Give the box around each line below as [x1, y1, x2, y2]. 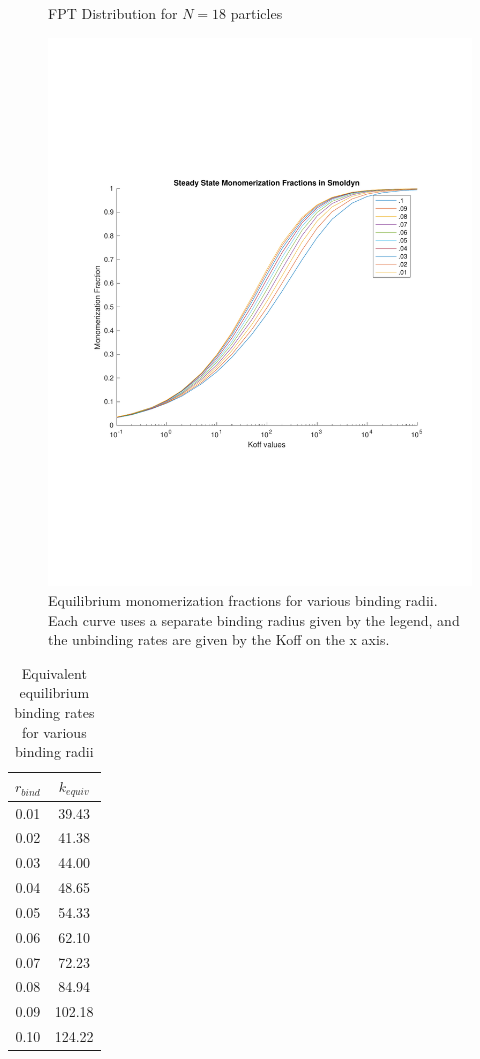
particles [230, 3, 283, 23]
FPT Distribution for [48, 3, 178, 23]
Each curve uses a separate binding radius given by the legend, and [48, 609, 460, 630]
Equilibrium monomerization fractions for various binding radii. [48, 590, 438, 611]
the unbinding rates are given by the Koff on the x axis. [48, 629, 390, 650]
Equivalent [21, 662, 87, 683]
